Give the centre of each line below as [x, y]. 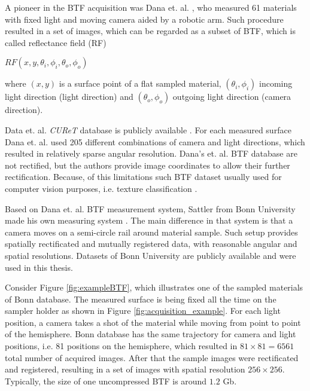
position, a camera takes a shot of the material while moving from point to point [153, 322]
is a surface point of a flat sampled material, [140, 83]
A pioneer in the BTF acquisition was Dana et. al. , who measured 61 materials [151, 7]
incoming [276, 83]
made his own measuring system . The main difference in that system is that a [149, 220]
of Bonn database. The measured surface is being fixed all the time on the [141, 299]
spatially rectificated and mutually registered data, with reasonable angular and [151, 244]
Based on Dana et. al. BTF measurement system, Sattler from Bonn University [150, 208]
